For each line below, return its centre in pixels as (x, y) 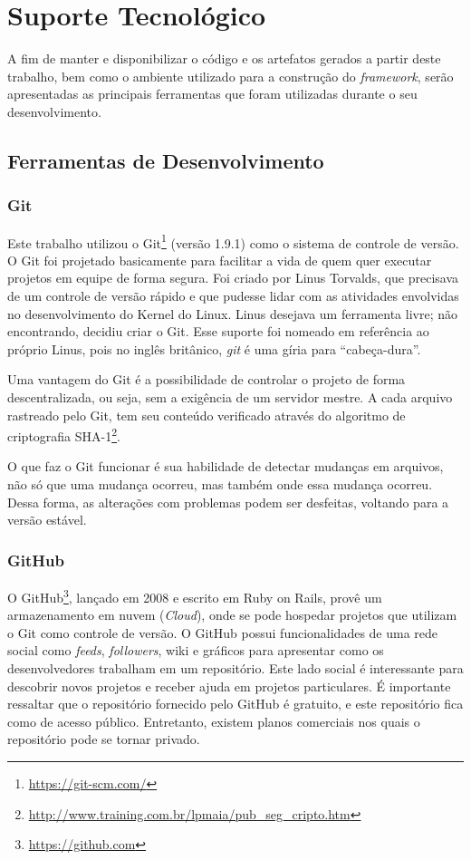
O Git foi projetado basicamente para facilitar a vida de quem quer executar (220, 260)
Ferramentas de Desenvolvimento (166, 160)
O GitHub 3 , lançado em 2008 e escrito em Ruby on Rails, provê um (195, 595)
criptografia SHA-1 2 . (64, 435)
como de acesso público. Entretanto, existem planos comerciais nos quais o (214, 721)
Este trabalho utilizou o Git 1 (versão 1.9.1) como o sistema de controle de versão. (233, 241)
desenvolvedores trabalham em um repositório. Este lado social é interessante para (235, 667)
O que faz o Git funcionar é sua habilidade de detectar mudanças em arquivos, (226, 466)
